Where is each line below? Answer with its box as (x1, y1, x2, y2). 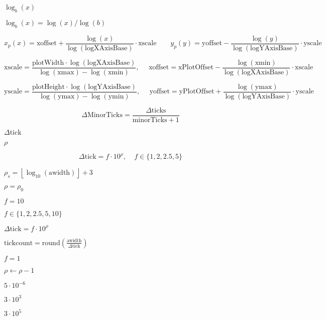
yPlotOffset (179, 88, 214, 95)
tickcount (4, 239, 33, 247)
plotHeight (32, 83, 65, 90)
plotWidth (32, 59, 64, 66)
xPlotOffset (178, 64, 213, 71)
